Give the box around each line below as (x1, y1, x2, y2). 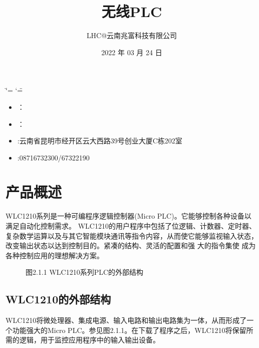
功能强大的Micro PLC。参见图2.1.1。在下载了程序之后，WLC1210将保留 (12, 324, 246, 335)
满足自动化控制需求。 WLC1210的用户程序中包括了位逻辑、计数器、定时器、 (6, 221, 256, 231)
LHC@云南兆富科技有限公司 (86, 30, 177, 41)
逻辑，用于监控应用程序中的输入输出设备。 (19, 334, 160, 345)
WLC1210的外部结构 (6, 291, 111, 307)
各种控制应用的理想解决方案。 (6, 250, 104, 260)
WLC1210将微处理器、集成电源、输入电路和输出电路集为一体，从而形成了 (6, 315, 247, 325)
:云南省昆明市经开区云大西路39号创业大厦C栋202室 (17, 135, 182, 146)
